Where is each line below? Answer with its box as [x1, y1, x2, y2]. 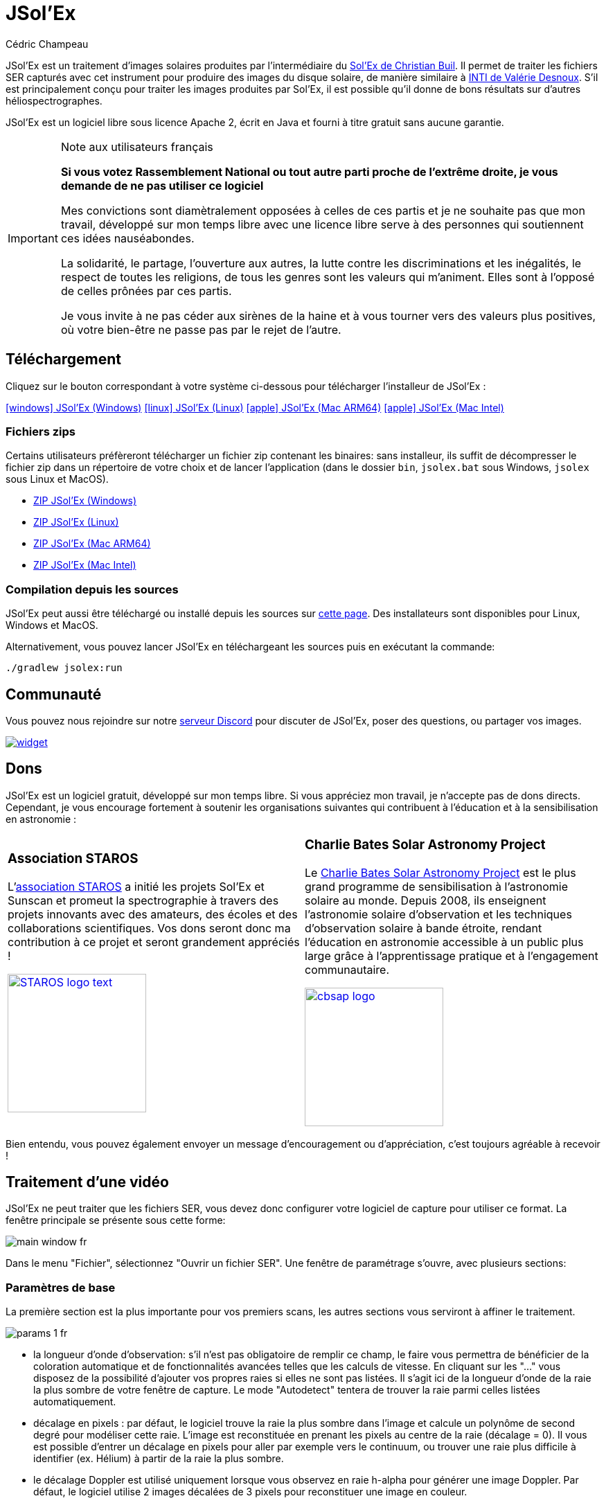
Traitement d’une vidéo [6, 1173, 169, 1191]
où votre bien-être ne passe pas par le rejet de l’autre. [60, 322, 341, 337]
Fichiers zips [6, 424, 76, 438]
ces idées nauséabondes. [60, 231, 195, 245]
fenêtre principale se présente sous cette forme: [6, 1214, 226, 1227]
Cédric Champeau [6, 37, 89, 50]
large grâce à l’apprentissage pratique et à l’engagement [305, 948, 598, 963]
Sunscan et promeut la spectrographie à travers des [8, 893, 279, 907]
